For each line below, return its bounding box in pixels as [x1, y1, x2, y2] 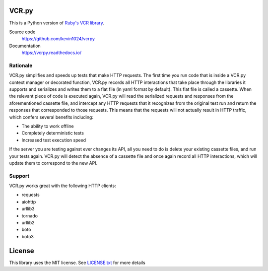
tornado [21, 212, 38, 218]
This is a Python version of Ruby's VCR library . [9, 20, 104, 26]
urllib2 [21, 220, 35, 225]
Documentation [9, 43, 41, 49]
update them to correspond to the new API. [9, 160, 98, 166]
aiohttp [21, 199, 36, 204]
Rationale [9, 62, 33, 69]
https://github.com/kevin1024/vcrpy [21, 36, 95, 42]
